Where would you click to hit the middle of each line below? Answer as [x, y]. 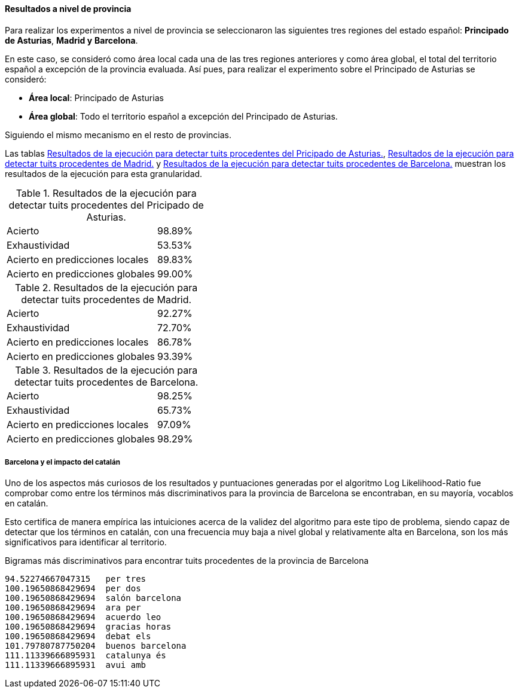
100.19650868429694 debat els [78, 636]
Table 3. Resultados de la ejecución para [106, 370]
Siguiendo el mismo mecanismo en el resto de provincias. [118, 135]
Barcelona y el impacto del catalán [62, 462]
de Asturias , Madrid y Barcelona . [71, 40]
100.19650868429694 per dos [73, 589]
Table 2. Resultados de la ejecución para [106, 287]
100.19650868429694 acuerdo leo [83, 617]
